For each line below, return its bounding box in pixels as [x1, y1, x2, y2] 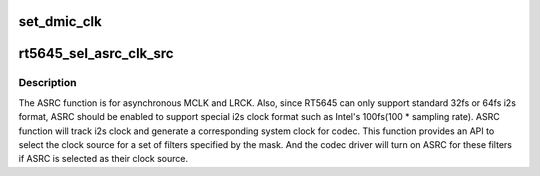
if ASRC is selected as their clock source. [18, 153, 189, 165]
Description [18, 76, 77, 90]
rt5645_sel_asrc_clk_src [18, 45, 174, 62]
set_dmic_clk [18, 13, 102, 30]
